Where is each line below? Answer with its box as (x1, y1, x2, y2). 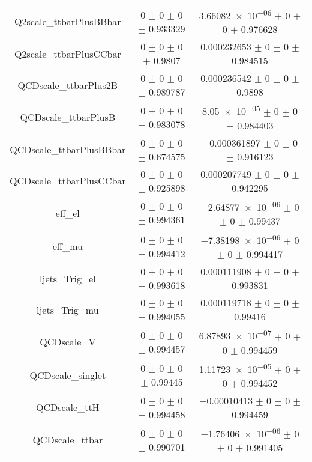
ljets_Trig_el (40, 271, 96, 285)
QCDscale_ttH (35, 400, 100, 415)
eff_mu (52, 239, 83, 254)
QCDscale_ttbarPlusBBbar (10, 142, 126, 157)
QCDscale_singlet (29, 368, 106, 382)
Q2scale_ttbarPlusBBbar (14, 14, 121, 29)
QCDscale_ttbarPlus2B (17, 78, 118, 92)
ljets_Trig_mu (36, 302, 99, 317)
